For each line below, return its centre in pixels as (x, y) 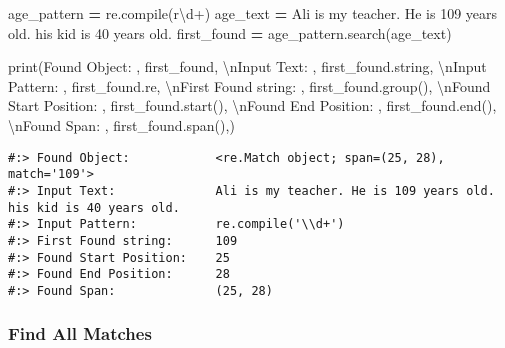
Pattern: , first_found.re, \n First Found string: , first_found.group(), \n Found (249, 85)
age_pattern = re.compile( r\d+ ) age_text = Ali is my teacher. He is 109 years (253, 13)
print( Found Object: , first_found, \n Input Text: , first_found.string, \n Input (247, 66)
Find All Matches (80, 333)
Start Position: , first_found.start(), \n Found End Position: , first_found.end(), (252, 105)
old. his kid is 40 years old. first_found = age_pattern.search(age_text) (230, 32)
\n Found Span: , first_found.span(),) (121, 124)
